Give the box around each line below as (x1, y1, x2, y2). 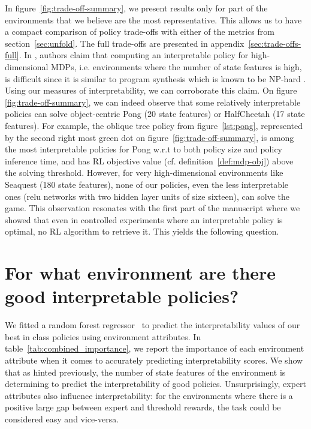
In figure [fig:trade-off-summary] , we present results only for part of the (5, 2, 268, 14)
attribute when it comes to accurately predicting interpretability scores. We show (5, 353, 303, 366)
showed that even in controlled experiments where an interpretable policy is (5, 213, 283, 226)
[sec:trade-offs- (248, 37, 301, 49)
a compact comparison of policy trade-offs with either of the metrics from (5, 25, 274, 38)
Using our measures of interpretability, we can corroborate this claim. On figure (5, 84, 297, 97)
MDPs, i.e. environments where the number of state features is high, (51, 60, 302, 73)
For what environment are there (5, 260, 276, 285)
